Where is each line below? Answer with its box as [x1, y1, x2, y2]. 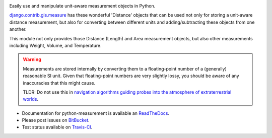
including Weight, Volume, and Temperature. [9, 42, 102, 48]
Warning [23, 56, 41, 62]
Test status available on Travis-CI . [22, 124, 93, 130]
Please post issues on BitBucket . [22, 117, 90, 123]
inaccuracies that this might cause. [23, 80, 96, 86]
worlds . [23, 96, 39, 102]
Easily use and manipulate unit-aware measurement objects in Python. [9, 3, 156, 9]
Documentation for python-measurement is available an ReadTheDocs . [22, 110, 170, 116]
